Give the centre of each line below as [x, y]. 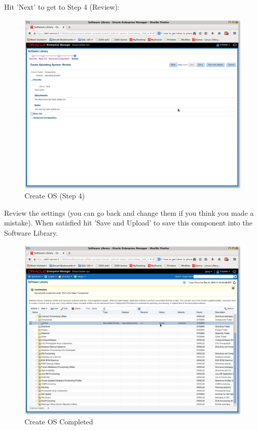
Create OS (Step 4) [55, 196]
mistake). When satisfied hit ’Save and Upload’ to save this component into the [128, 223]
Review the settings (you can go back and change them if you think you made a [129, 212]
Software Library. [31, 233]
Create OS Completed [59, 422]
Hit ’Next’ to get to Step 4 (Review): [62, 7]
